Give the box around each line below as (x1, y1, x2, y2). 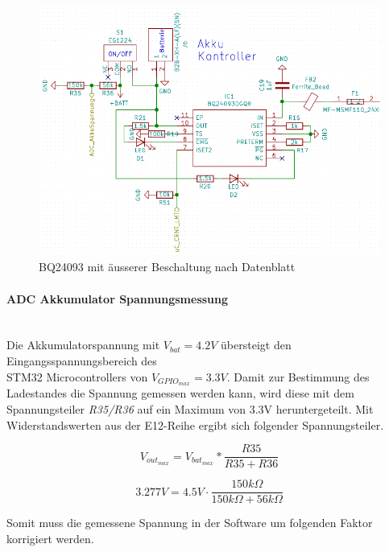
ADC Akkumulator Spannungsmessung (6, 290, 229, 307)
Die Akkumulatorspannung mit (6, 336, 160, 353)
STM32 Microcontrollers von (6, 368, 148, 385)
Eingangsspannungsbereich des (6, 352, 157, 369)
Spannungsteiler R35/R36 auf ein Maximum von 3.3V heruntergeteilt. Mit (6, 401, 374, 418)
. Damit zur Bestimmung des (226, 368, 370, 385)
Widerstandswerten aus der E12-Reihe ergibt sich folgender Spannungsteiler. (6, 416, 384, 433)
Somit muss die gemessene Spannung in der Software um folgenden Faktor (6, 514, 373, 531)
